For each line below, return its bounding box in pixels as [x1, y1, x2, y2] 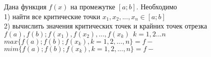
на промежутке [70, 1, 115, 11]
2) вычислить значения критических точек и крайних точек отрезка [4, 21, 207, 31]
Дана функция [4, 1, 47, 11]
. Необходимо [136, 1, 177, 11]
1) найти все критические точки [4, 11, 101, 21]
